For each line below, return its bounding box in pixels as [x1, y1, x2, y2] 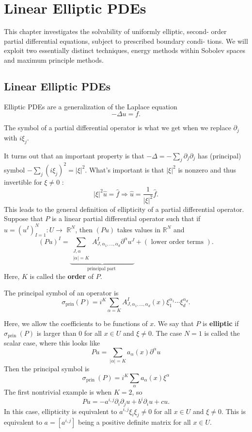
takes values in [117, 224, 161, 234]
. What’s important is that [85, 164, 164, 174]
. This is [221, 406, 246, 416]
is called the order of [30, 271, 94, 281]
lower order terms [151, 238, 204, 245]
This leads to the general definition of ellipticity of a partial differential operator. [4, 204, 244, 214]
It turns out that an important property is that [4, 150, 144, 160]
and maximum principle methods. [4, 54, 104, 65]
